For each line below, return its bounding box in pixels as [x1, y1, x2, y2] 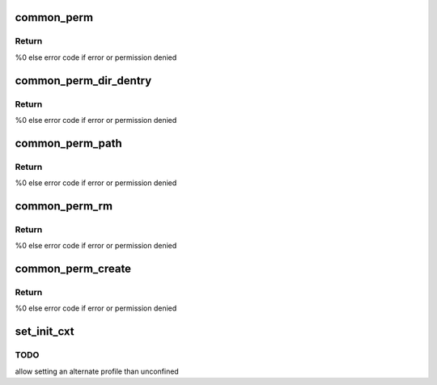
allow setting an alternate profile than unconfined [15, 366, 180, 376]
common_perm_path [15, 136, 122, 150]
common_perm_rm [15, 199, 113, 213]
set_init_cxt [15, 324, 74, 339]
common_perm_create [15, 262, 132, 276]
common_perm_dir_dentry [15, 74, 152, 87]
